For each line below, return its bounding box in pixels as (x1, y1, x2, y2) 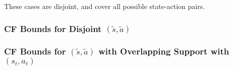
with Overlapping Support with (98, 45, 229, 57)
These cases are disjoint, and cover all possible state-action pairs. (4, 1, 205, 11)
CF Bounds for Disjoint (4, 22, 102, 34)
